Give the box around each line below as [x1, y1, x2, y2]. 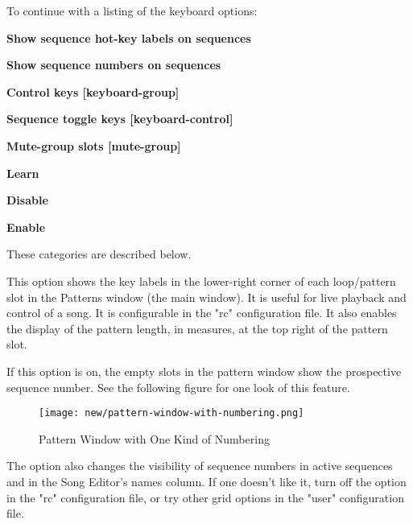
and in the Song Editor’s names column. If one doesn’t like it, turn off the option [6, 472, 407, 489]
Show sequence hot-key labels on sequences [6, 29, 251, 46]
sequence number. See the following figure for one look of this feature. [6, 378, 350, 395]
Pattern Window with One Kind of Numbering [39, 430, 270, 447]
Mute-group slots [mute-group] [6, 137, 181, 154]
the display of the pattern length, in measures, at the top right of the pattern [6, 320, 388, 336]
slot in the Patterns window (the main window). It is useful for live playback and [6, 288, 407, 305]
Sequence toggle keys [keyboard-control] [6, 110, 233, 127]
